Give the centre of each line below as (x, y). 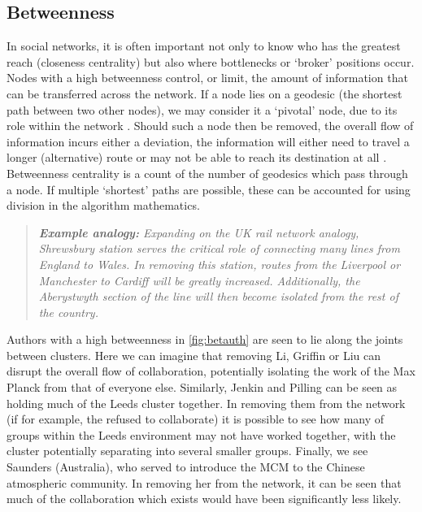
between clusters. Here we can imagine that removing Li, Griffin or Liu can (194, 355)
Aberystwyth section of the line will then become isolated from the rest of (218, 296)
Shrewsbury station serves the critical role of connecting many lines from (219, 248)
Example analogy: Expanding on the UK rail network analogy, (199, 232)
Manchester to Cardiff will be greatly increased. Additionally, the (199, 280)
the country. (68, 312)
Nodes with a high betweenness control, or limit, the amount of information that (207, 78)
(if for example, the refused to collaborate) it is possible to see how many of (196, 419)
